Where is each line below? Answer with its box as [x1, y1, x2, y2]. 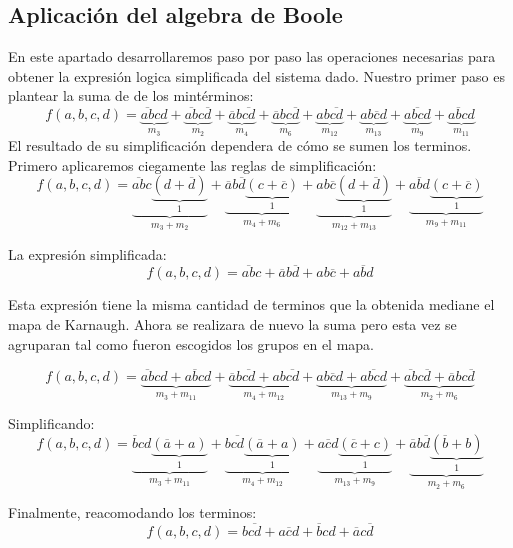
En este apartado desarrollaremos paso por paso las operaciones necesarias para [8, 46, 496, 67]
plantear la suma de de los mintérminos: [8, 85, 254, 106]
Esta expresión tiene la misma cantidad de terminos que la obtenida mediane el [8, 294, 495, 315]
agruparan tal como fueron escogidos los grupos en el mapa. [8, 333, 375, 354]
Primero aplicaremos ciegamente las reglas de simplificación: [8, 154, 377, 175]
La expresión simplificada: [8, 243, 167, 264]
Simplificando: [8, 413, 95, 434]
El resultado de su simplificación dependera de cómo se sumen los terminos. [8, 135, 472, 156]
